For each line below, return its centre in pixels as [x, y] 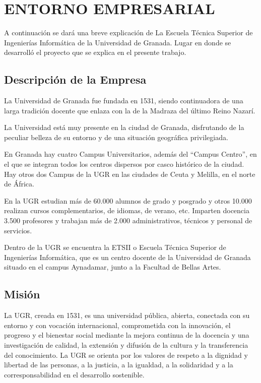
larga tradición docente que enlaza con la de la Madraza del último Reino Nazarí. [130, 110]
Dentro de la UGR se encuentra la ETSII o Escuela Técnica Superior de [115, 247]
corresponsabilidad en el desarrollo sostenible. [74, 374]
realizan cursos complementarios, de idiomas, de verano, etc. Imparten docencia [127, 210]
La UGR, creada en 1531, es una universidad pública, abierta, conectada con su [127, 315]
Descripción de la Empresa [75, 79]
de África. [19, 184]
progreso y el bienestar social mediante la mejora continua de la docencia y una [127, 335]
